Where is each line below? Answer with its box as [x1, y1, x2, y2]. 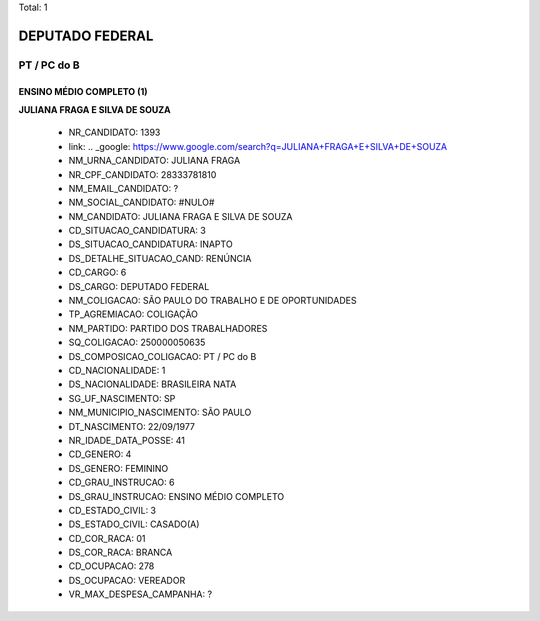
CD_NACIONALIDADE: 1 [68, 365, 166, 376]
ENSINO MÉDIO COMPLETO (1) [18, 85, 149, 97]
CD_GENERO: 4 [68, 448, 132, 460]
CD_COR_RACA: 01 [68, 532, 146, 544]
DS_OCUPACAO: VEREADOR [68, 574, 186, 586]
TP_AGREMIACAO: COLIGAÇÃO [68, 308, 199, 320]
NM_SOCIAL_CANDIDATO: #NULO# [68, 196, 215, 209]
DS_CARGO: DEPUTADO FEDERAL [68, 280, 210, 292]
